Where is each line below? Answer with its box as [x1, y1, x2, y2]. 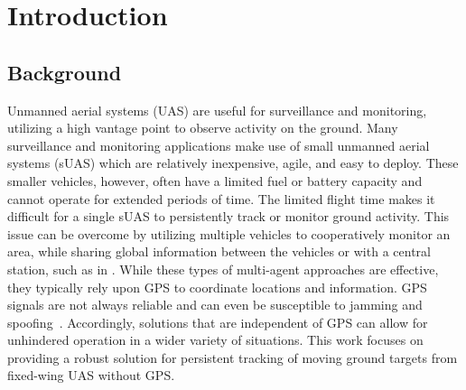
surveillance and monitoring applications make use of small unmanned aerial [7, 135, 430, 154]
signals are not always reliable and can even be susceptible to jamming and [7, 295, 423, 314]
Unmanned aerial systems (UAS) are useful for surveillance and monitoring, [7, 100, 427, 119]
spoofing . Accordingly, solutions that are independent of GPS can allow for [7, 312, 428, 331]
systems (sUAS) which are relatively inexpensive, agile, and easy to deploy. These [7, 153, 459, 172]
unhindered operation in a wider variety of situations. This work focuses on [7, 330, 424, 349]
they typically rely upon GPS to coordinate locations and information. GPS [7, 277, 427, 296]
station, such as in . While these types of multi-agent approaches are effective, [7, 259, 439, 278]
